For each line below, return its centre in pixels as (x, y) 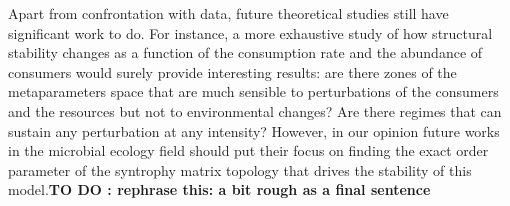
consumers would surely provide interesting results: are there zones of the (232, 71)
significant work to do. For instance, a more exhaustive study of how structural (250, 32)
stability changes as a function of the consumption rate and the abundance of (245, 52)
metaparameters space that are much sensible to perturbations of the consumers (253, 91)
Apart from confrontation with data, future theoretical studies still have (228, 13)
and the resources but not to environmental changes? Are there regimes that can (255, 110)
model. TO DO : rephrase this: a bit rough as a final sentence (219, 189)
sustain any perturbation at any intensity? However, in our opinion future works (254, 130)
